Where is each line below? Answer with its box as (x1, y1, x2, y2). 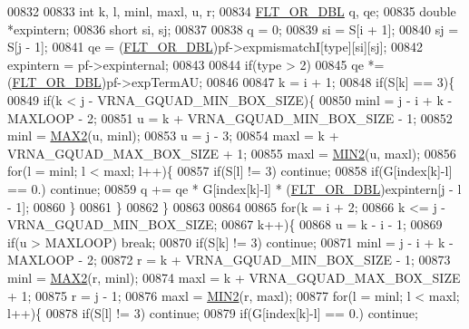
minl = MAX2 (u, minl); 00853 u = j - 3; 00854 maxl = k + (7, 126, 339, 145)
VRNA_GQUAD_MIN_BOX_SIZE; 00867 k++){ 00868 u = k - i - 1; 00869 (7, 215, 443, 234)
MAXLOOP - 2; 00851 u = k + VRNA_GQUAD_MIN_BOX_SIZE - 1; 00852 (7, 108, 453, 127)
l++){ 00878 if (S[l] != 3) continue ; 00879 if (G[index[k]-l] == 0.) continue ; (7, 304, 418, 323)
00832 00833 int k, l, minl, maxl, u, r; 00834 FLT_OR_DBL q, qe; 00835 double (7, 2, 456, 20)
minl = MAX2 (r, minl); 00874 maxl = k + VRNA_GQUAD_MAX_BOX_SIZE (7, 267, 461, 286)
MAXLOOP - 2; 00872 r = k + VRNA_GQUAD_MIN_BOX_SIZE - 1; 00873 (7, 250, 451, 269)
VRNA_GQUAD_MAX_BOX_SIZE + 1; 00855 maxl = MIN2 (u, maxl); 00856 (7, 143, 456, 162)
